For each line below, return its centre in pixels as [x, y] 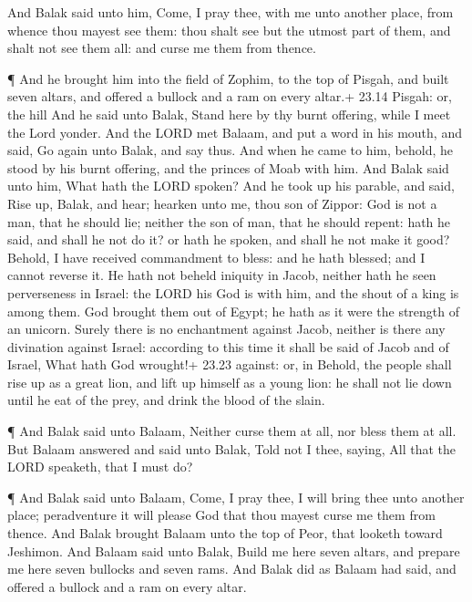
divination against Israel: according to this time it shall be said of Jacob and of [228, 346]
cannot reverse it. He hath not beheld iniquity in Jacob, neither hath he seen [222, 275]
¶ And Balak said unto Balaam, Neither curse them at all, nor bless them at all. [232, 431]
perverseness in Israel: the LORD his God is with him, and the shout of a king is [233, 292]
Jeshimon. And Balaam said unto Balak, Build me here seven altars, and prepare [234, 550]
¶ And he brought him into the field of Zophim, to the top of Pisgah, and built [228, 78]
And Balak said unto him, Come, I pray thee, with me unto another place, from [231, 12]
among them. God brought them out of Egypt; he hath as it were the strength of [234, 311]
